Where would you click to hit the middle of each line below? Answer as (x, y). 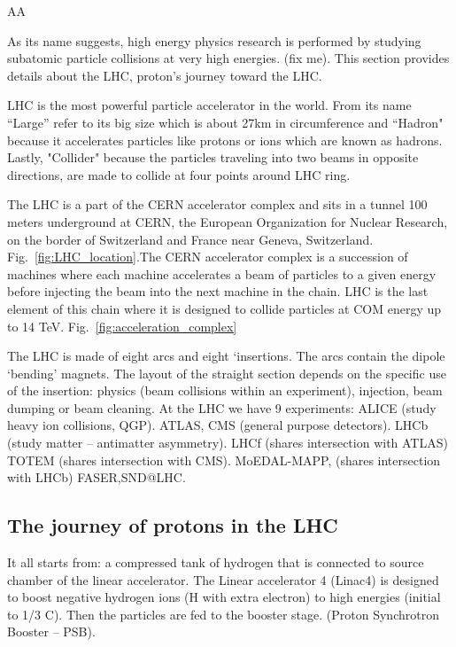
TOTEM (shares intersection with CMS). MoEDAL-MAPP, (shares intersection (224, 460)
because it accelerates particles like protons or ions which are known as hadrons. (225, 140)
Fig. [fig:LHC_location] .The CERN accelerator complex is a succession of (208, 257)
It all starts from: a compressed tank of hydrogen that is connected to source (216, 562)
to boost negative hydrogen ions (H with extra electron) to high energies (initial (224, 597)
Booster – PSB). (51, 631)
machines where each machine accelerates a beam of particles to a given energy (222, 273)
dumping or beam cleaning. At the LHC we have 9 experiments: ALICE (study (222, 407)
